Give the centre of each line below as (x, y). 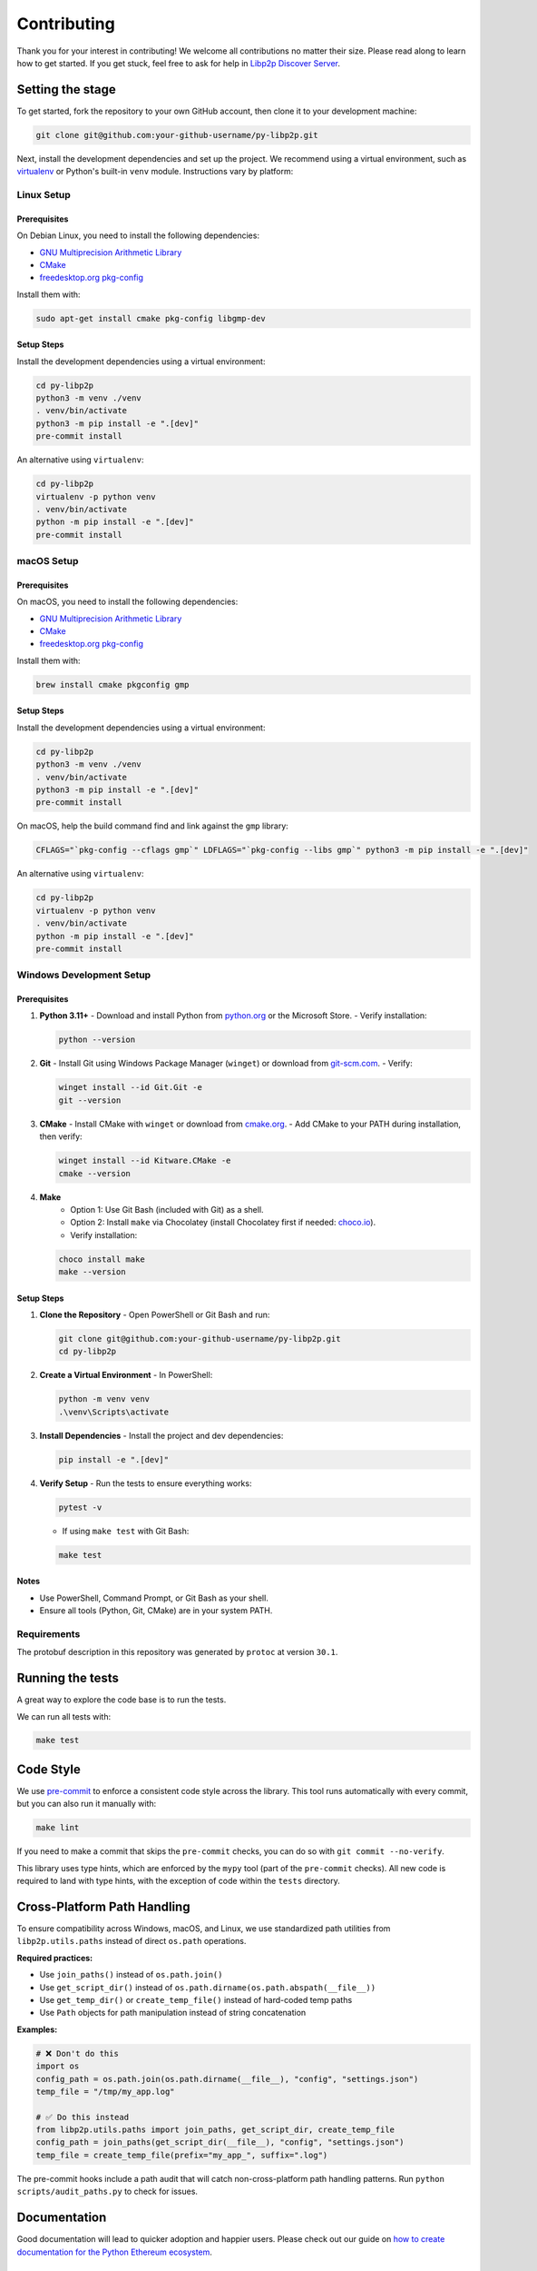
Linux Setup (44, 194)
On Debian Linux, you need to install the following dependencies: (138, 235)
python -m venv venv (104, 1399)
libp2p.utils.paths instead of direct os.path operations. (132, 1941)
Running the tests (68, 1678)
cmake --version (95, 1173)
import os (58, 2066)
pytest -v (80, 1507)
